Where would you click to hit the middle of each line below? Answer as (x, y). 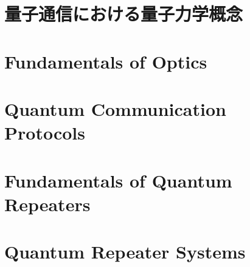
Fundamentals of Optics (106, 61)
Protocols (45, 133)
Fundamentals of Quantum (118, 180)
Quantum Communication (115, 108)
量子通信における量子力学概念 (124, 14)
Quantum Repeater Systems (125, 252)
